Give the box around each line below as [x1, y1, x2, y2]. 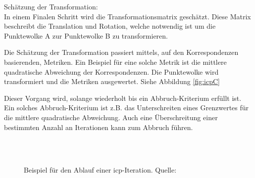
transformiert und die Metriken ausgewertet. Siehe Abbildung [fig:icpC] [4, 76, 220, 87]
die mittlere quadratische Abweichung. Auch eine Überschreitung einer [4, 112, 218, 122]
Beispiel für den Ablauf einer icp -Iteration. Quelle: [24, 165, 177, 175]
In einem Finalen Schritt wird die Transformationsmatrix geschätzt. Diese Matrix [4, 11, 251, 21]
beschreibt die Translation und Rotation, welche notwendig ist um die [4, 21, 216, 31]
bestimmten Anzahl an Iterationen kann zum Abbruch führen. [4, 122, 193, 132]
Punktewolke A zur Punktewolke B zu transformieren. [4, 30, 168, 41]
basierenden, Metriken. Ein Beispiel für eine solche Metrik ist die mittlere [4, 56, 227, 67]
